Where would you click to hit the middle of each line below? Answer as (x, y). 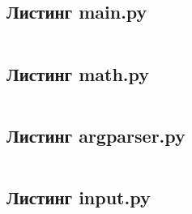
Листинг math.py (78, 73)
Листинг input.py (79, 197)
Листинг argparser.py (96, 135)
